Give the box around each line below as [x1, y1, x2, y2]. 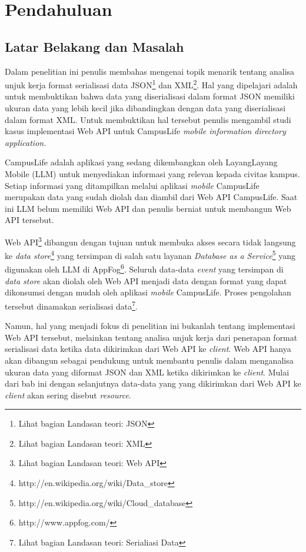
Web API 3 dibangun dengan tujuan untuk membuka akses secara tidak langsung [5, 234, 296, 248]
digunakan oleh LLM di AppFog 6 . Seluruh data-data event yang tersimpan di [5, 261, 284, 275]
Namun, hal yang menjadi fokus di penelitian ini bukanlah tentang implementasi [5, 320, 295, 332]
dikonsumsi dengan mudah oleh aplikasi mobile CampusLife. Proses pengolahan [5, 286, 291, 298]
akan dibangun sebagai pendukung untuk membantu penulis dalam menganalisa [5, 354, 294, 366]
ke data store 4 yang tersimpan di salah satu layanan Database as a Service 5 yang [5, 248, 295, 261]
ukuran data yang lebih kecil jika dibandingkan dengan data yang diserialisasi [5, 102, 286, 114]
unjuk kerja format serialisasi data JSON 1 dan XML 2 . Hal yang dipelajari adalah [5, 77, 298, 91]
